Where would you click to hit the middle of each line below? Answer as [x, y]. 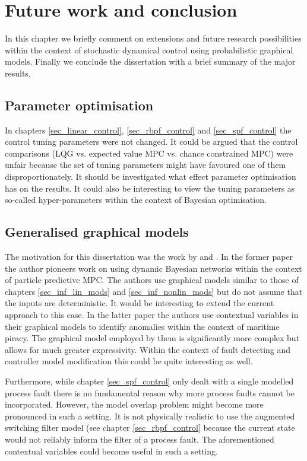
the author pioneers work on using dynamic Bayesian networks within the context [153, 268]
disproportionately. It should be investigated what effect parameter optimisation [151, 177]
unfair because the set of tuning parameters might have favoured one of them [145, 165]
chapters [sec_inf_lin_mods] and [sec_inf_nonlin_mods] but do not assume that [154, 291]
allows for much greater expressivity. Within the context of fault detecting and [148, 349]
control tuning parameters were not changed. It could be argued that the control [151, 142]
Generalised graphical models [97, 232]
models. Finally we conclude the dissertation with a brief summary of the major [150, 61]
